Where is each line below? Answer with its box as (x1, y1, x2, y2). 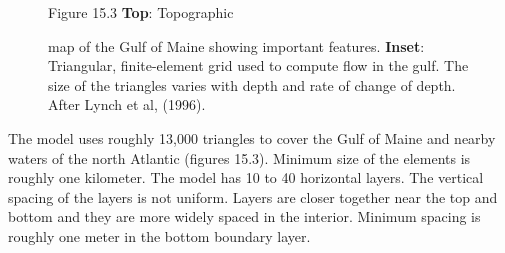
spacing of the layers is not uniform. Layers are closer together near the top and (8, 186, 498, 207)
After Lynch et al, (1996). (48, 94, 206, 115)
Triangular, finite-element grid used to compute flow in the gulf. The (48, 55, 469, 76)
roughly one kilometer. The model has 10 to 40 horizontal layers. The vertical (8, 167, 484, 188)
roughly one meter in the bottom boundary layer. (8, 225, 311, 246)
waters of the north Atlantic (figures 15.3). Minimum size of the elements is (8, 147, 471, 168)
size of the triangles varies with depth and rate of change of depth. (48, 74, 456, 95)
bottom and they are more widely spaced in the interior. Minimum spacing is (8, 206, 481, 227)
